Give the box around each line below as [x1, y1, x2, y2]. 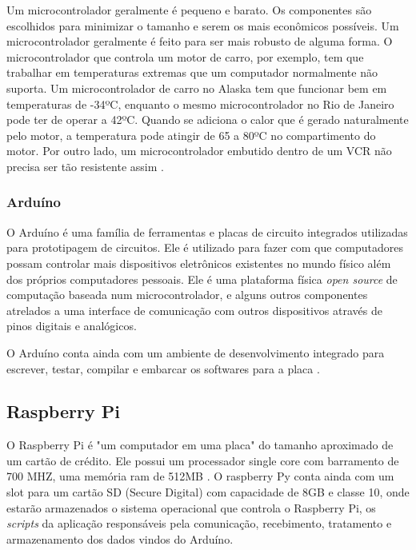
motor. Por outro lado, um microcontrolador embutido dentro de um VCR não [6, 142, 392, 159]
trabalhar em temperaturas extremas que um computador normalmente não [6, 64, 378, 81]
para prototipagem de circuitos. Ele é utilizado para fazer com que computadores [6, 239, 404, 256]
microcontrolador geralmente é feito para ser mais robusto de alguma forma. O [6, 33, 393, 50]
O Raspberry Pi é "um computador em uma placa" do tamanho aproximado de [6, 436, 394, 453]
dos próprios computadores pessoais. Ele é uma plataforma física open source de [6, 270, 398, 287]
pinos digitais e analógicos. [6, 317, 137, 334]
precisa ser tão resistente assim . [6, 157, 164, 174]
